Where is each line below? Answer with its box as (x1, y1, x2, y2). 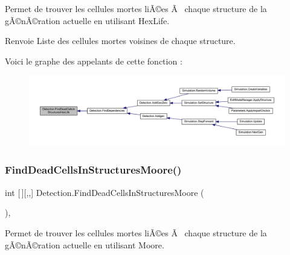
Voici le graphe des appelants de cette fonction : (5, 54, 182, 67)
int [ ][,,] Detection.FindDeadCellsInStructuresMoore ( (5, 186, 204, 198)
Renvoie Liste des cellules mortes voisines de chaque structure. (5, 34, 236, 47)
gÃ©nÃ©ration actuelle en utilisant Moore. (5, 238, 164, 251)
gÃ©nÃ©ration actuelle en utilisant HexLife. (5, 14, 170, 27)
